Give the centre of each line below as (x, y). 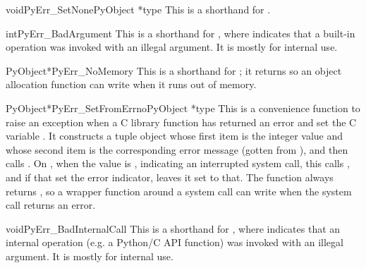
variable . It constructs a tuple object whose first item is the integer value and (175, 136)
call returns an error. (51, 205)
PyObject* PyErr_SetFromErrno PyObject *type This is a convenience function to (183, 108)
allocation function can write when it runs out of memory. (131, 84)
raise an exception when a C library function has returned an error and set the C (181, 122)
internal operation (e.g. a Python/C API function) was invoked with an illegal (175, 242)
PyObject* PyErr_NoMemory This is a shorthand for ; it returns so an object (174, 70)
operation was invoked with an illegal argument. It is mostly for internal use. (172, 47)
